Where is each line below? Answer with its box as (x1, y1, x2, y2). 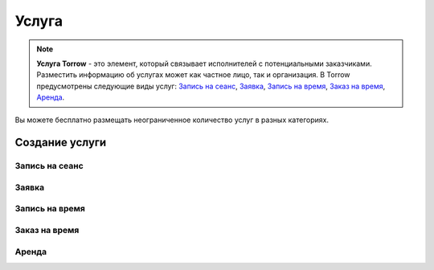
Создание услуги (14, 136, 107, 149)
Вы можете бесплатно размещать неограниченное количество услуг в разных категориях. (14, 115, 330, 125)
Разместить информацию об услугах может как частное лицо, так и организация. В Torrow (36, 70, 350, 80)
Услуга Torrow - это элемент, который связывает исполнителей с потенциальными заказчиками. (36, 59, 373, 68)
